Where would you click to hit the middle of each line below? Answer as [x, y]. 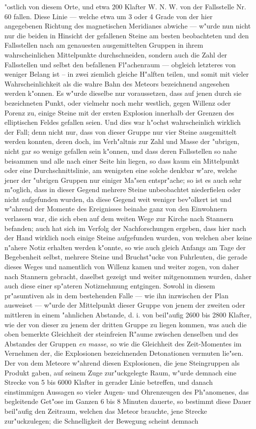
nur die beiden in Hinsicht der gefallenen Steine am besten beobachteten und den [127, 35]
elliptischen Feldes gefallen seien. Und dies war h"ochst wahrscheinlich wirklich [123, 122]
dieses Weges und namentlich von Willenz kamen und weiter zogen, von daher [122, 267]
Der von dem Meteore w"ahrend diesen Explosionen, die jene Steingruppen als [122, 362]
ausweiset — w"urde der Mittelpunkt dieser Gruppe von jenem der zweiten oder [125, 305]
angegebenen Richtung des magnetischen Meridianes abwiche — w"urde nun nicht [128, 26]
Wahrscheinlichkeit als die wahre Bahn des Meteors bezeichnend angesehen [117, 83]
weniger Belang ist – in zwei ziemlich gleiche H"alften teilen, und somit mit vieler [127, 74]
